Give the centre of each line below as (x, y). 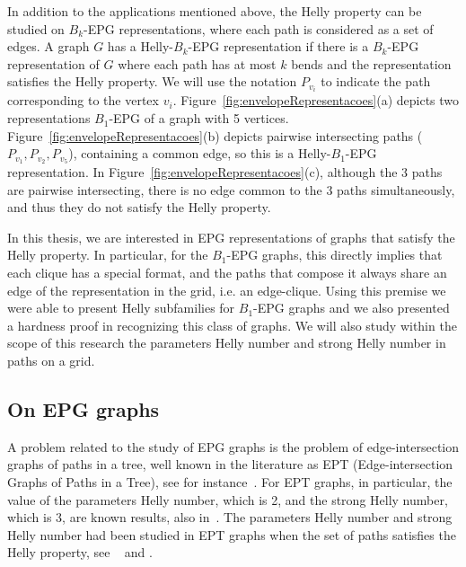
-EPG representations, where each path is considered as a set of (259, 28)
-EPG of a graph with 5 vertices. (199, 118)
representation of (53, 63)
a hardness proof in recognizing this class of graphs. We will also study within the (232, 325)
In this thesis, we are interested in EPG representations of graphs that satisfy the (231, 237)
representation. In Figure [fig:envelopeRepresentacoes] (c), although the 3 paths (225, 172)
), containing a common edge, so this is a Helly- (200, 153)
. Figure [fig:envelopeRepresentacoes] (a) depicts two (316, 100)
